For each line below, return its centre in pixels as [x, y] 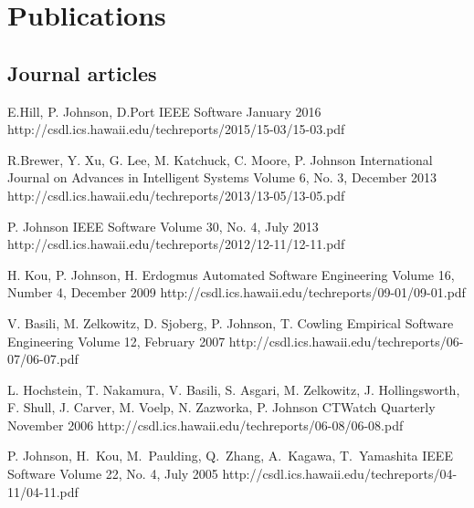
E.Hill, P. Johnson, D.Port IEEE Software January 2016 [164, 111]
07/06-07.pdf [43, 359]
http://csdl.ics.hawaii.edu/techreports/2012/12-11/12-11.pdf [176, 244]
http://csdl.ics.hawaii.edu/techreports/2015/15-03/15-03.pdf [176, 129]
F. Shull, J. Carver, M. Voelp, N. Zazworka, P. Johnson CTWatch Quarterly [221, 407]
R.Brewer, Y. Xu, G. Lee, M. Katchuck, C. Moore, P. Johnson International [220, 159]
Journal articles [82, 73]
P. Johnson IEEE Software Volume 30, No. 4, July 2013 [163, 226]
